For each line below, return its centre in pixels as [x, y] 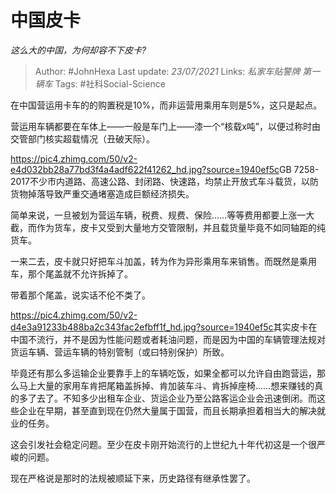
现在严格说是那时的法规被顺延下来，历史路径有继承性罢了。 [133, 478]
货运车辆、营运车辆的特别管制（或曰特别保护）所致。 [120, 352]
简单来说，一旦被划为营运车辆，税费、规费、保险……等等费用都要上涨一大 [162, 215]
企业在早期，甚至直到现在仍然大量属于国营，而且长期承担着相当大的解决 [167, 410]
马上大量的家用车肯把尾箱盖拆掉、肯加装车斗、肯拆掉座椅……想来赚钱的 [166, 385]
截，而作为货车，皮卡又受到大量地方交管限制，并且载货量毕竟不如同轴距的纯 [168, 227]
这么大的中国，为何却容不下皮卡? [78, 50]
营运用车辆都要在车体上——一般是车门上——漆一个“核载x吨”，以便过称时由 [165, 126]
